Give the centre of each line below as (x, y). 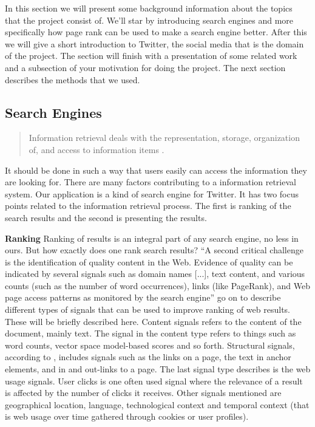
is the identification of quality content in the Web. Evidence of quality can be (149, 261)
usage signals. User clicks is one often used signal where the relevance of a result (154, 381)
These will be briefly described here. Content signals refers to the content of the (153, 321)
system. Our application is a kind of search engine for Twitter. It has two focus (152, 193)
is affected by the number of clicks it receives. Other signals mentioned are (143, 393)
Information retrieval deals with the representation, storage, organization (164, 138)
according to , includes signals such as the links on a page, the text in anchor (148, 357)
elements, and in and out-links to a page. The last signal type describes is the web (158, 369)
